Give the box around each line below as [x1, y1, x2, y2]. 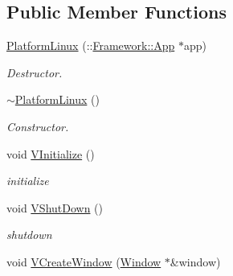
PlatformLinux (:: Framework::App [6, 37, 175, 54]
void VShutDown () [6, 199, 104, 216]
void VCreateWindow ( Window [6, 253, 161, 270]
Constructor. [6, 117, 69, 134]
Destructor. [6, 64, 63, 80]
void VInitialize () [6, 145, 95, 162]
